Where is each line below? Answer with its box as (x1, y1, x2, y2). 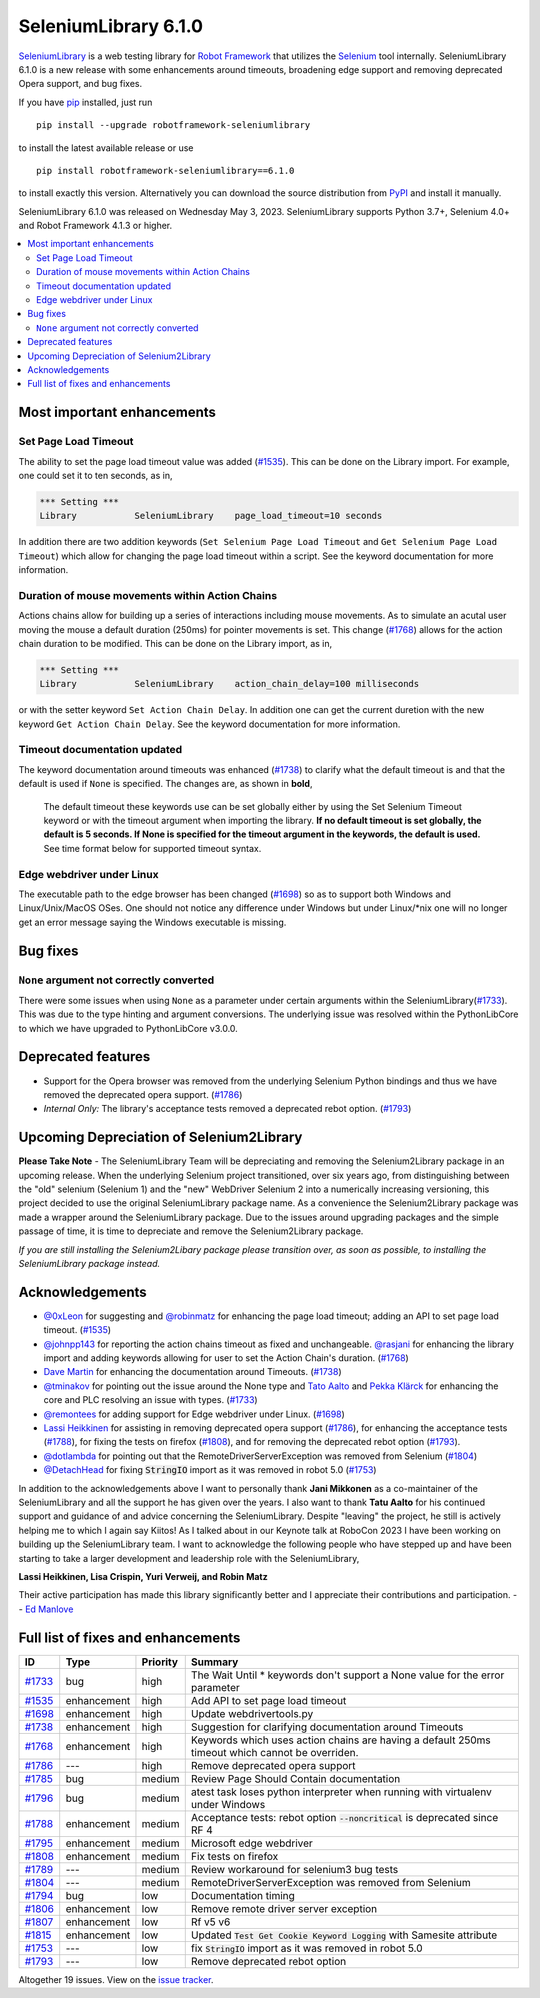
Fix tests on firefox (190, 1849, 279, 1863)
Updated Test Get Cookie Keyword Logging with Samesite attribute (190, 1928, 498, 1942)
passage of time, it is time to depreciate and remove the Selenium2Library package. (18, 1225, 364, 1237)
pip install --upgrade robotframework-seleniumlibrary (36, 120, 311, 131)
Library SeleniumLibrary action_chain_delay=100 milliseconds (39, 678, 420, 690)
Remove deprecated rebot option (190, 1954, 347, 1968)
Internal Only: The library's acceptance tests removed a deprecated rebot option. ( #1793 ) (43, 1103, 412, 1115)
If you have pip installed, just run (18, 96, 153, 108)
